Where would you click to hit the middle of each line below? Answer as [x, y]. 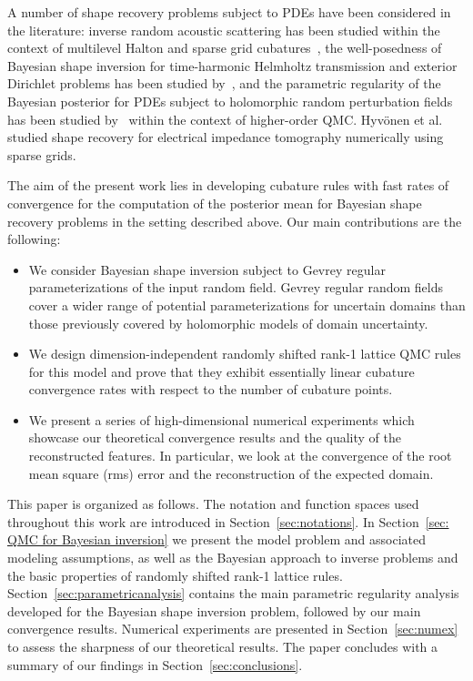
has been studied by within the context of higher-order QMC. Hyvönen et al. [225, 119]
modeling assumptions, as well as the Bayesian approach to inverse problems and [233, 558]
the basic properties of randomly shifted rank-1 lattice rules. [175, 575]
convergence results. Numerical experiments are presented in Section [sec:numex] [233, 629]
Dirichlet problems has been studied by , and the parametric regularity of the [224, 83]
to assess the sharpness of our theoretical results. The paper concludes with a [223, 646]
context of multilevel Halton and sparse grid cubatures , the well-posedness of [225, 48]
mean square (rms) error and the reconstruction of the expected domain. [231, 473]
